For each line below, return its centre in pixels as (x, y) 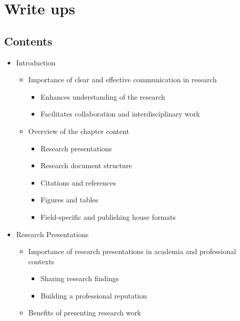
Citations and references (78, 182)
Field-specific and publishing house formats (108, 216)
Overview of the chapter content (79, 131)
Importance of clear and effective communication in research (123, 79)
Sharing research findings (80, 278)
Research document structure (86, 165)
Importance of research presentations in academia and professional (132, 251)
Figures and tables (69, 200)
